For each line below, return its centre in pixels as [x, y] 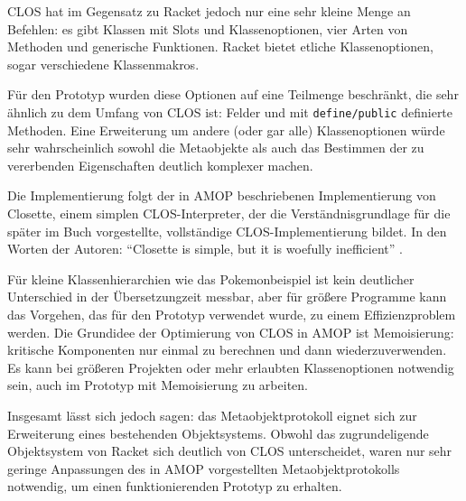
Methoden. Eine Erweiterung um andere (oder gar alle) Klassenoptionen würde [226, 130]
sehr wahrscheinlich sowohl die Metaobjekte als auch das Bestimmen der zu [216, 148]
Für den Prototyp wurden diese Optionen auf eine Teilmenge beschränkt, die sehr [233, 94]
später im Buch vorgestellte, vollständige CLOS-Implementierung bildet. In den [227, 231]
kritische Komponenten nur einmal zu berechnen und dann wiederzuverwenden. [227, 350]
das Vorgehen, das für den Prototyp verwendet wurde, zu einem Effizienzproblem [232, 314]
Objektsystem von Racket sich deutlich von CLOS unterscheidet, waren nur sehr [230, 451]
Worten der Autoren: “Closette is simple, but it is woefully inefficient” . [205, 249]
